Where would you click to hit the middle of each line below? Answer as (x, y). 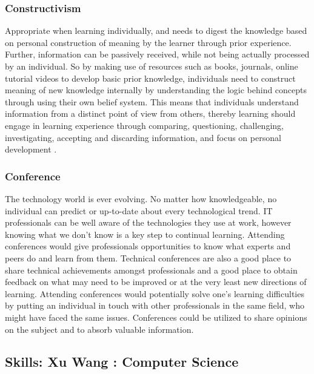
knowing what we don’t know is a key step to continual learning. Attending (145, 234)
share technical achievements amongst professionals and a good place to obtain (151, 270)
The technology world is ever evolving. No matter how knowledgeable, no (141, 198)
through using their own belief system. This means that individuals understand (152, 101)
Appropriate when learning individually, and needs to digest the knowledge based (156, 31)
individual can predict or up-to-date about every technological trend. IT (139, 210)
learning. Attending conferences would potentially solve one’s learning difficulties (155, 293)
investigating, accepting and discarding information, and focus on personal (143, 137)
